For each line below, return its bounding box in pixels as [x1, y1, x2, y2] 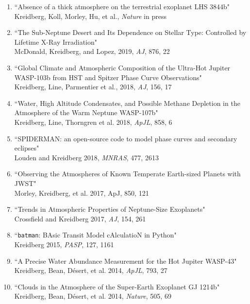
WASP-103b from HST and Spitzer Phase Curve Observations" [14, 72, 202, 82]
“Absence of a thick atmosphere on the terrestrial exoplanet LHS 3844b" [14, 1, 230, 11]
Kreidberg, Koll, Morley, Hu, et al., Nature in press [14, 11, 167, 21]
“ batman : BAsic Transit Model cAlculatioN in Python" [14, 230, 177, 240]
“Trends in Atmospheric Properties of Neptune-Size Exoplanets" [14, 204, 205, 214]
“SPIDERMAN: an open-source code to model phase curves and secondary [14, 133, 237, 143]
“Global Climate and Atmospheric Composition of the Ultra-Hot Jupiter [14, 62, 231, 72]
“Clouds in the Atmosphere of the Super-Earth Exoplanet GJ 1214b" [14, 281, 220, 291]
